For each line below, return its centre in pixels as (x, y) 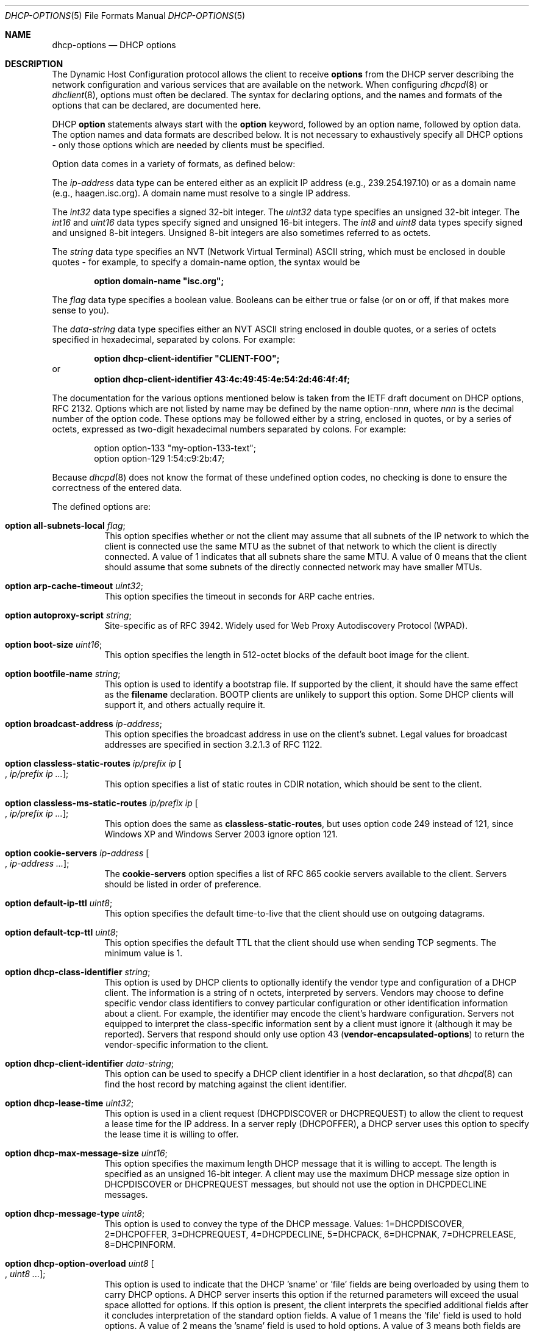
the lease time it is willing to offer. (172, 1134)
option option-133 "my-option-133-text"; (175, 448)
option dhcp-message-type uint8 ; (75, 1213)
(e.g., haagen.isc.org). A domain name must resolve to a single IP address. (201, 193)
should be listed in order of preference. (183, 884)
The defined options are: (101, 507)
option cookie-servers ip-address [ (77, 853)
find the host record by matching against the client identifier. (226, 1084)
